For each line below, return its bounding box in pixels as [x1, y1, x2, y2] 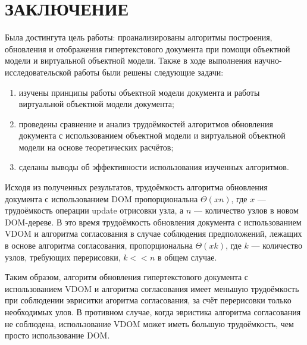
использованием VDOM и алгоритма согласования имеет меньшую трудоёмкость [5, 282, 299, 294]
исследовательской [5, 65, 71, 78]
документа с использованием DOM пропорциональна [5, 192, 198, 205]
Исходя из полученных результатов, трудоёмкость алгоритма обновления [5, 181, 268, 193]
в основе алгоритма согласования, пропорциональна [5, 239, 193, 252]
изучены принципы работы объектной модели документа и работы [18, 86, 260, 98]
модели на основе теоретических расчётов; [18, 140, 174, 153]
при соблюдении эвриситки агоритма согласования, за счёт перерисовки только [5, 294, 292, 306]
